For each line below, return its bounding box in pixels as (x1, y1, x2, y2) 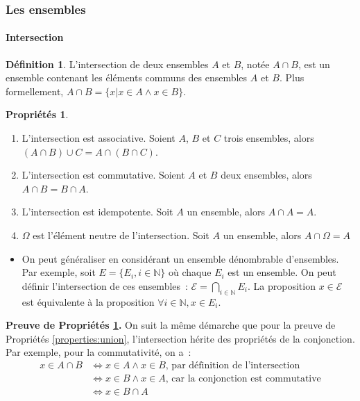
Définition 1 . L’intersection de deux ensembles (6, 56, 209, 71)
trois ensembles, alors (223, 131, 314, 145)
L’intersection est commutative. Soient (22, 167, 185, 182)
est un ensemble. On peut (228, 265, 336, 279)
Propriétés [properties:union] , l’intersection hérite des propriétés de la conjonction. (6, 331, 355, 345)
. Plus (279, 70, 305, 85)
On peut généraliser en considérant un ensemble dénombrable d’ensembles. (22, 251, 339, 265)
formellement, (6, 83, 64, 98)
